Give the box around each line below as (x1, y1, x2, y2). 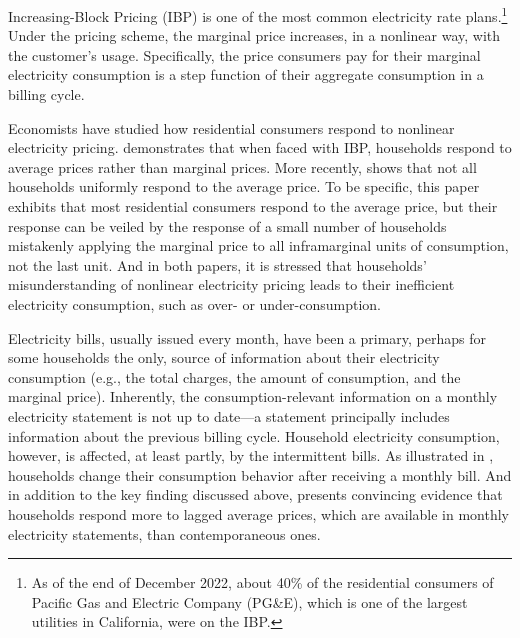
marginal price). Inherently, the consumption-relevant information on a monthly (8, 386, 498, 407)
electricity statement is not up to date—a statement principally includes (8, 405, 450, 426)
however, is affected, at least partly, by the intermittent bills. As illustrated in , (8, 445, 494, 466)
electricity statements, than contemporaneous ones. (8, 523, 321, 544)
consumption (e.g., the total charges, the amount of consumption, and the (8, 366, 461, 387)
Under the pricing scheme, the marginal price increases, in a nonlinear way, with (8, 25, 501, 46)
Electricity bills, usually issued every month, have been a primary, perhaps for (8, 327, 487, 348)
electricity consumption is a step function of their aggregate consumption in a (8, 64, 484, 85)
